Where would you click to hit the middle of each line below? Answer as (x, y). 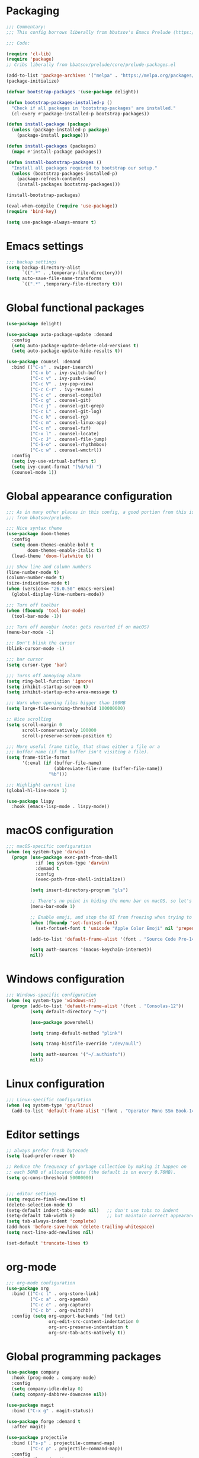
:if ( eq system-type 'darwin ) (73, 863)
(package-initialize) (33, 81)
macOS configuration (60, 830)
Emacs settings (45, 246)
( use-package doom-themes (38, 534)
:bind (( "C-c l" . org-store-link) (55, 1294)
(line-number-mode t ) (33, 572)
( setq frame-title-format (38, 758)
